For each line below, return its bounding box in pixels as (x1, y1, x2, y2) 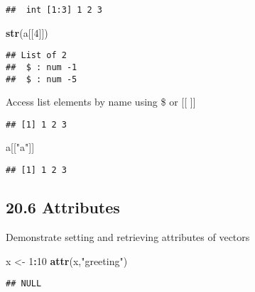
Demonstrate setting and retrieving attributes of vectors (6, 229, 250, 244)
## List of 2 (6, 50, 67, 61)
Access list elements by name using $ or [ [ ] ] (6, 94, 196, 109)
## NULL (6, 279, 42, 289)
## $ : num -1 (6, 62, 77, 72)
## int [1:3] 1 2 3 (6, 5, 103, 15)
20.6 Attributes (6, 196, 120, 218)
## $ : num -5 (6, 74, 77, 84)
